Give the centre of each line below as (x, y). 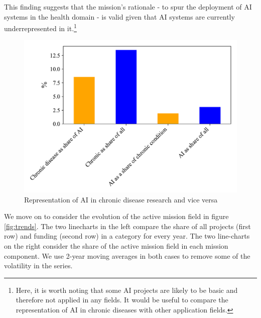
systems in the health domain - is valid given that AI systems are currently (119, 16)
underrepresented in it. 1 (40, 27)
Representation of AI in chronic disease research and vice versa (121, 199)
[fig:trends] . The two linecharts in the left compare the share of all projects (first (127, 226)
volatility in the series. (38, 266)
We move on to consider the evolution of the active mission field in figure (116, 216)
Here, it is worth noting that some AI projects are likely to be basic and (127, 290)
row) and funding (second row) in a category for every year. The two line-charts (127, 236)
